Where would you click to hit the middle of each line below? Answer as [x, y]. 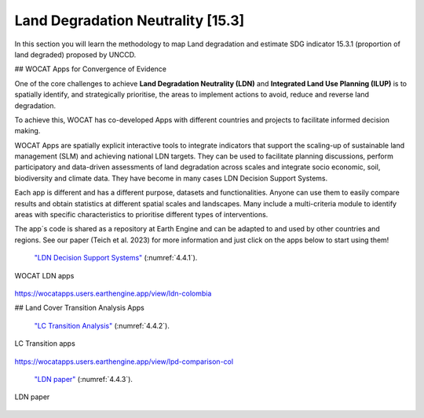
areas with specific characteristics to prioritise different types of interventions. [141, 215]
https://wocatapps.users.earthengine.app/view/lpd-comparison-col [124, 362]
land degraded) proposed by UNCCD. [75, 54]
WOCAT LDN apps [44, 275]
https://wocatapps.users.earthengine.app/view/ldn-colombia [113, 293]
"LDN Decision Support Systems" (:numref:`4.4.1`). [116, 258]
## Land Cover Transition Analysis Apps [79, 308]
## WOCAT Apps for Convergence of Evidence [91, 69]
